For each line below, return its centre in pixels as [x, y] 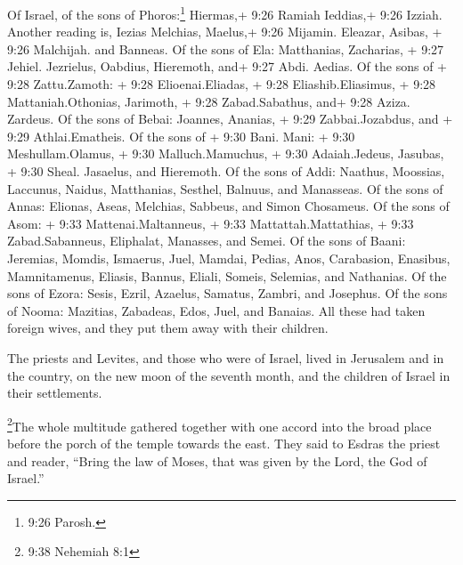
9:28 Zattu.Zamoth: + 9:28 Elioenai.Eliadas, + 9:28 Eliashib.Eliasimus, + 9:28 [222, 84]
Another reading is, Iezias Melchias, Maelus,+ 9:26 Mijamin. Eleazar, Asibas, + [225, 32]
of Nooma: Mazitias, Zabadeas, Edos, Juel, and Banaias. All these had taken [216, 310]
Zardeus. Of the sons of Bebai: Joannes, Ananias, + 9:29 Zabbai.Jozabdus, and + [230, 119]
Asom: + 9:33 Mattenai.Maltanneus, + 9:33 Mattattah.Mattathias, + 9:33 [211, 223]
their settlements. [55, 393]
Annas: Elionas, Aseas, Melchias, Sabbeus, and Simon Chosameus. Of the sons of [228, 206]
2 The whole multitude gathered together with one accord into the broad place [219, 424]
